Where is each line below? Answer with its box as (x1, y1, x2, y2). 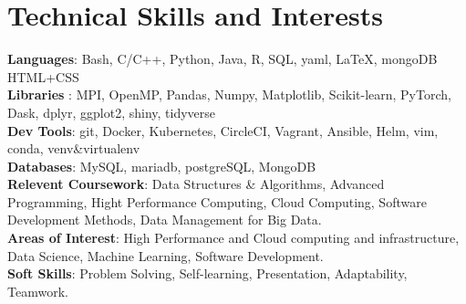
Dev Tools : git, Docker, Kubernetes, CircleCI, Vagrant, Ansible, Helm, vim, (7, 121, 439, 140)
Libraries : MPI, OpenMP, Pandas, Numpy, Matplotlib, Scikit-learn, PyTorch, (7, 85, 451, 104)
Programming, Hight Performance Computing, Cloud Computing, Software (7, 192, 427, 211)
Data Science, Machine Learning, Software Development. (7, 246, 324, 265)
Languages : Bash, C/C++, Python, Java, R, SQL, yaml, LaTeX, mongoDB (7, 49, 438, 68)
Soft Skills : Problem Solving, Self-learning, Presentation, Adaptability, (7, 264, 408, 283)
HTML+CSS (7, 67, 79, 86)
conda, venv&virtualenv (7, 139, 140, 158)
